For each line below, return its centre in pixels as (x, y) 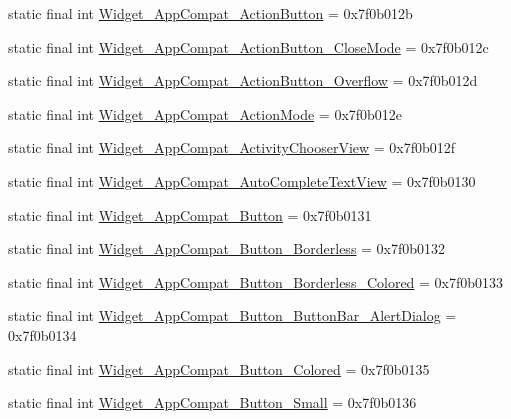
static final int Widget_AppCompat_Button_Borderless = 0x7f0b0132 (227, 248)
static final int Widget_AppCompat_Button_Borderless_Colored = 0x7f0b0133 (256, 281)
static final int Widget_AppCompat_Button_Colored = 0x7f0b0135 (219, 368)
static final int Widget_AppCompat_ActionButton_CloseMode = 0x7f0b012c (248, 46)
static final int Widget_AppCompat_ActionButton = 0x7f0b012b (210, 13)
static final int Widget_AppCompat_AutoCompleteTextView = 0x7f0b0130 (242, 180)
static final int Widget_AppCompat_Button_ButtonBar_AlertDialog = (232, 315)
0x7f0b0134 (42, 334)
